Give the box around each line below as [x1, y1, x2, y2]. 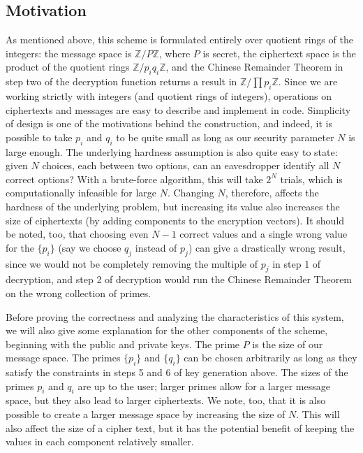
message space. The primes [6, 350, 121, 365]
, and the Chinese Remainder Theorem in [165, 59, 343, 74]
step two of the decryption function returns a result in [6, 74, 237, 89]
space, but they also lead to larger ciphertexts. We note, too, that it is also [6, 393, 326, 408]
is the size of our [252, 336, 323, 351]
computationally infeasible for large [6, 185, 157, 200]
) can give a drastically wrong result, [188, 240, 346, 254]
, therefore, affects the [225, 185, 319, 200]
